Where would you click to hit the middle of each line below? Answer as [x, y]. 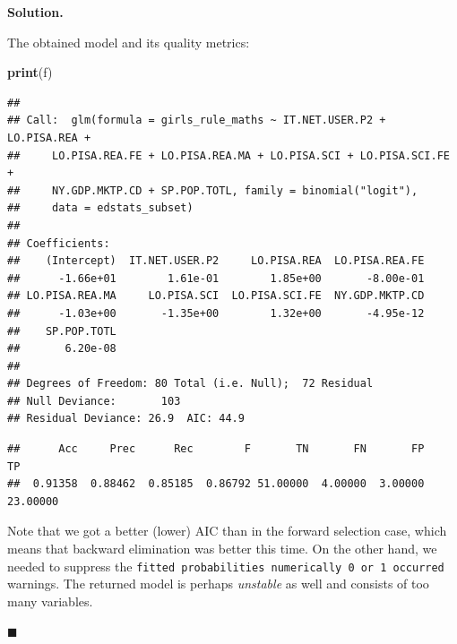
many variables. [50, 601]
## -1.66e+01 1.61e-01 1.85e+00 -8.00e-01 [216, 278]
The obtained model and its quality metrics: [129, 42]
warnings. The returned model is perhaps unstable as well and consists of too [218, 584]
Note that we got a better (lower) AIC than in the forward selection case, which [227, 531]
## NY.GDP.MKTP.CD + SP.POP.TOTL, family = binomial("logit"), [213, 190]
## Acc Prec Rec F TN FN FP [216, 449]
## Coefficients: [59, 243]
